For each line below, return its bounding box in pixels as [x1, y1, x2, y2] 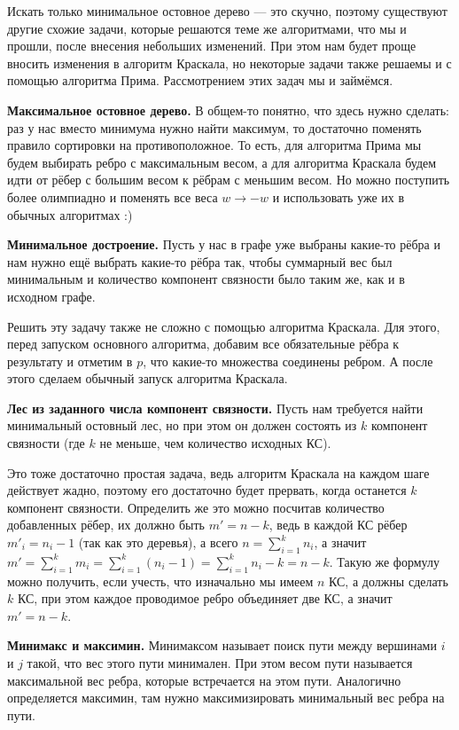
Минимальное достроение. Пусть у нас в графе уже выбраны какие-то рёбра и [7, 235, 440, 254]
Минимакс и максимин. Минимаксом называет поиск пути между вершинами [7, 636, 437, 655]
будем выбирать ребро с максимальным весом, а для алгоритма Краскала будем [7, 153, 437, 171]
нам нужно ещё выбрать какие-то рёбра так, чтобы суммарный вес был [7, 252, 393, 271]
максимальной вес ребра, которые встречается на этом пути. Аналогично [7, 671, 401, 689]
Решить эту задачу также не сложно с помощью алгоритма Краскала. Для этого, [7, 317, 440, 335]
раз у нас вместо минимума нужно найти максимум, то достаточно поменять [7, 118, 422, 137]
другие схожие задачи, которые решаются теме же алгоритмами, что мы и [7, 19, 407, 37]
